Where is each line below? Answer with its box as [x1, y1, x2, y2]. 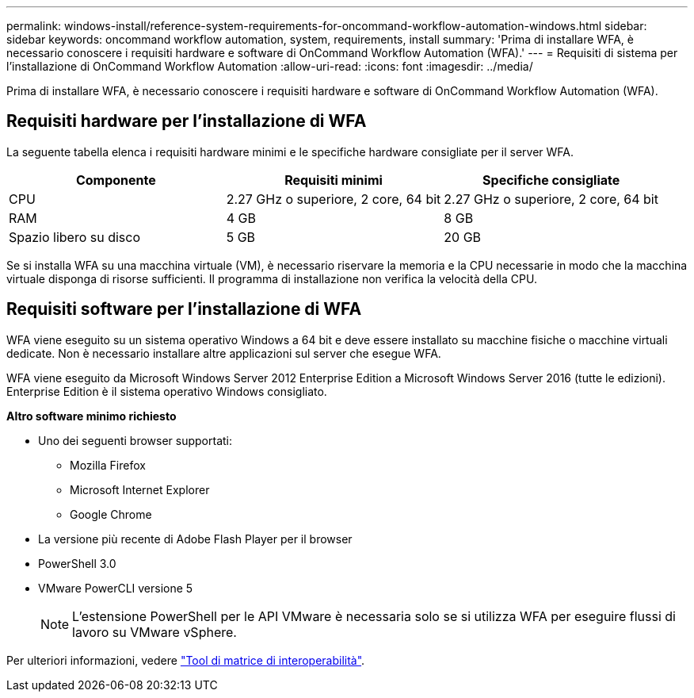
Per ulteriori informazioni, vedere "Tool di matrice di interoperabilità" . [6, 653, 365, 667]
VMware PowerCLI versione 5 [38, 581, 193, 595]
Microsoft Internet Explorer [70, 482, 210, 497]
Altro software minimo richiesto [6, 408, 177, 423]
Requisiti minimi [284, 171, 383, 188]
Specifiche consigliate [482, 171, 620, 188]
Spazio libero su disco [9, 228, 140, 245]
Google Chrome [70, 507, 152, 521]
